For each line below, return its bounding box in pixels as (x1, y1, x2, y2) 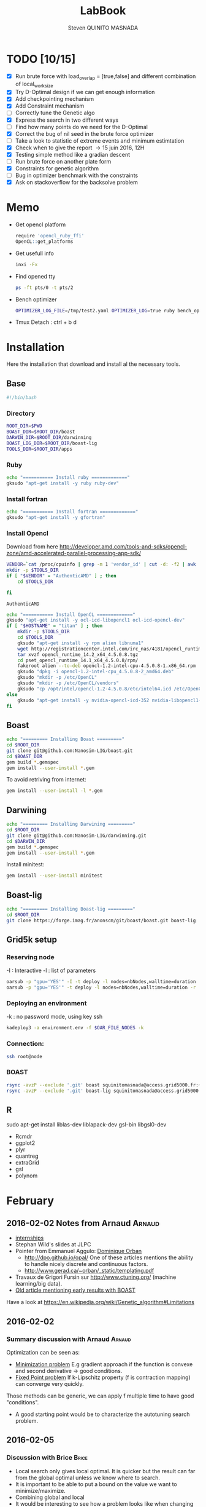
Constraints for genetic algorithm (15, 164, 99, 172)
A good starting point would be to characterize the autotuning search (15, 1410, 190, 1418)
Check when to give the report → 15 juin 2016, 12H (15, 144, 145, 151)
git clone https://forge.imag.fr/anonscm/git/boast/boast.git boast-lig (6, 917, 196, 924)
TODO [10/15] (6, 52, 76, 66)
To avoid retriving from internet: (6, 776, 87, 783)
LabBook (80, 4, 126, 18)
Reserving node (6, 953, 55, 962)
